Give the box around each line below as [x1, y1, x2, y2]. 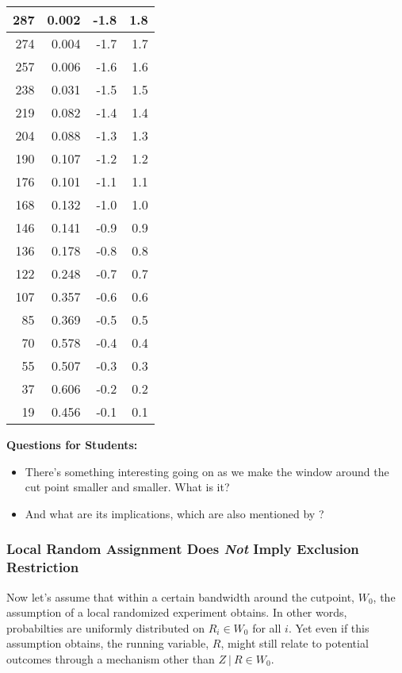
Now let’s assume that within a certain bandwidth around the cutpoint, [6, 588, 355, 605]
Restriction [6, 557, 79, 577]
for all [252, 619, 281, 636]
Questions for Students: [6, 436, 138, 452]
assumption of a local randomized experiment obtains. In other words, [6, 604, 347, 621]
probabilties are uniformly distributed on [6, 619, 205, 636]
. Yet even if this [288, 619, 369, 636]
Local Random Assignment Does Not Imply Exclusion [6, 539, 359, 559]
